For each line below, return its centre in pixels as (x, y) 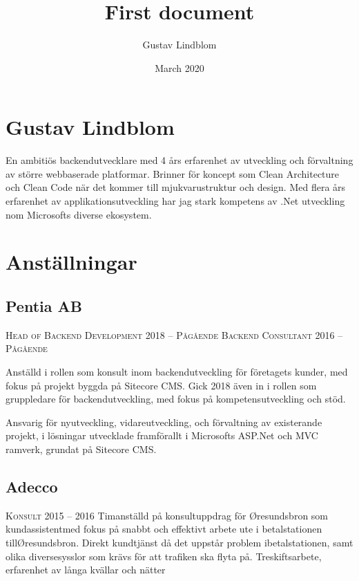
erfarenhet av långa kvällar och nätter (86, 570)
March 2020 (179, 67)
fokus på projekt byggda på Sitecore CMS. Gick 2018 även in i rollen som (161, 385)
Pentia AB (44, 305)
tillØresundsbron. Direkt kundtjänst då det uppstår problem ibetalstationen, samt (179, 542)
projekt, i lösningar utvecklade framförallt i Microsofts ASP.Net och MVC (162, 435)
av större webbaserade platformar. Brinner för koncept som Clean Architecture (173, 173)
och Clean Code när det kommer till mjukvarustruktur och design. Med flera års (176, 187)
